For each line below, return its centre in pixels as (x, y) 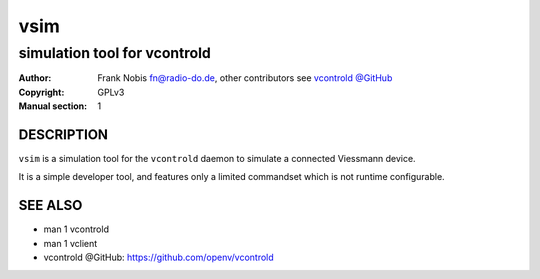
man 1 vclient (70, 243)
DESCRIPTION (63, 134)
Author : (35, 78)
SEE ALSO (50, 205)
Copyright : (41, 92)
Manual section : (53, 106)
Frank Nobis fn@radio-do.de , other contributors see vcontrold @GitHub (245, 78)
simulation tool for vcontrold (115, 53)
